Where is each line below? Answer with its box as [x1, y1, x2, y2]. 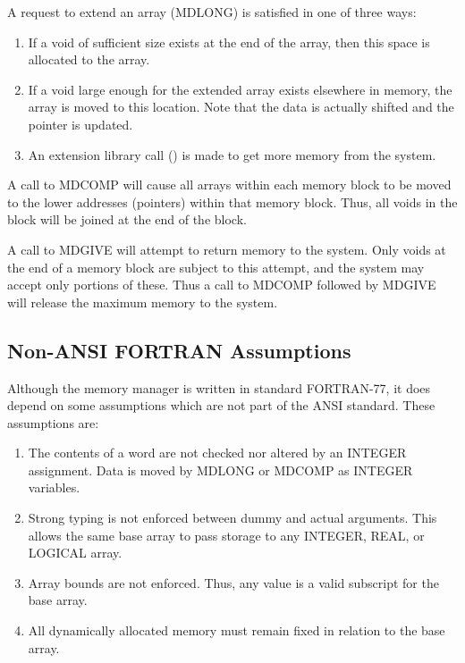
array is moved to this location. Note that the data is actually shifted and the [28, 97, 454, 116]
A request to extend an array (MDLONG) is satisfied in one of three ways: [7, 3, 417, 21]
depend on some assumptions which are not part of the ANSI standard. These [7, 396, 435, 415]
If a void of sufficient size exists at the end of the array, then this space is [28, 32, 430, 51]
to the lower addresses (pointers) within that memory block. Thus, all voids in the [7, 192, 458, 211]
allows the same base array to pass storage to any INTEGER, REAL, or [28, 525, 425, 544]
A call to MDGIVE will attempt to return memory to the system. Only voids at [7, 239, 446, 258]
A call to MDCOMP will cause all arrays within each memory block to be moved [7, 175, 452, 194]
